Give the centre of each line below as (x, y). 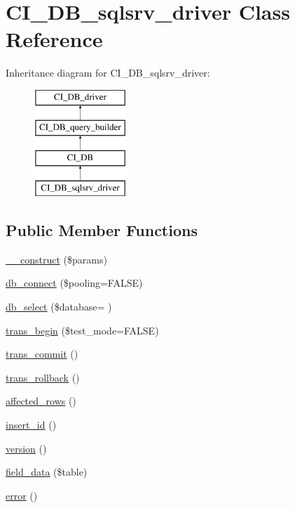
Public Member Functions (102, 230)
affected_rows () (41, 401)
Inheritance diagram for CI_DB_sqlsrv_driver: (108, 73)
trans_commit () (42, 354)
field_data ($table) (47, 472)
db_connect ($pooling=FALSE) (74, 283)
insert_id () (31, 425)
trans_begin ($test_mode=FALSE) (82, 330)
